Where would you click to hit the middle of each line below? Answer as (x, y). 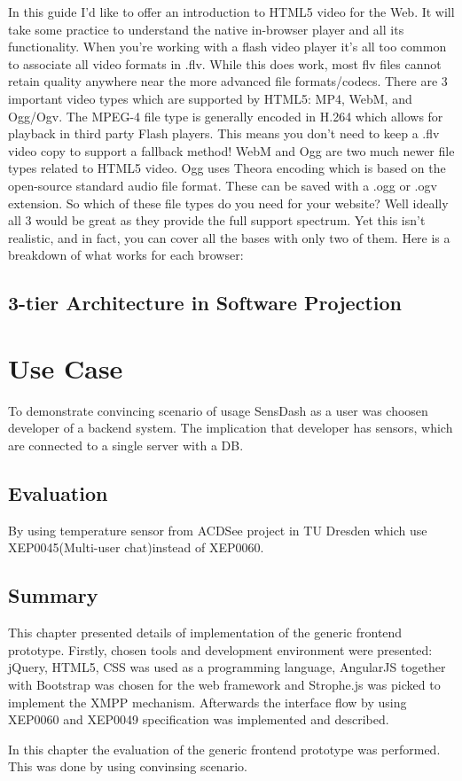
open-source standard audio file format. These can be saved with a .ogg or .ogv (223, 185)
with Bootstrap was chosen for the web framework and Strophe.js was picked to (224, 684)
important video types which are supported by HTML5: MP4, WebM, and (210, 98)
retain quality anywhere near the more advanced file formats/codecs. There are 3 (228, 81)
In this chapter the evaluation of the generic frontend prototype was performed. (224, 749)
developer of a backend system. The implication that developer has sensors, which (231, 428)
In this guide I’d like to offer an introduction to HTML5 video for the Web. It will (231, 12)
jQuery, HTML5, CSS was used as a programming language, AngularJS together (227, 667)
